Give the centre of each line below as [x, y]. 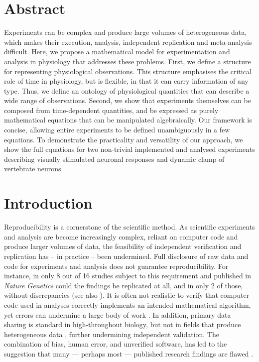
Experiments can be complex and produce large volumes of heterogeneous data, [126, 32]
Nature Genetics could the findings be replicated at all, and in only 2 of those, [124, 285]
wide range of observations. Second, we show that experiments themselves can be [128, 100]
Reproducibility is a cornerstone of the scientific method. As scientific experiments [129, 227]
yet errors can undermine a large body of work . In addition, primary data [118, 314]
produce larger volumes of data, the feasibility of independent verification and [123, 246]
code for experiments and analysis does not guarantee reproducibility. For [116, 266]
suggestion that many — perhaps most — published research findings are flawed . [129, 353]
